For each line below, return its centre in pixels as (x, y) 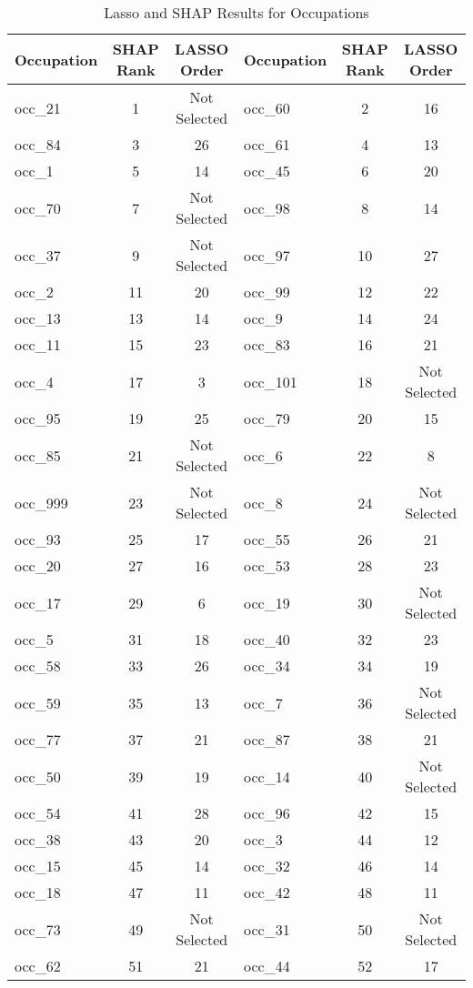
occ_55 (267, 539)
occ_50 (38, 776)
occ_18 (38, 892)
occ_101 (270, 381)
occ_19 (267, 602)
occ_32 (267, 866)
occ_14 (267, 776)
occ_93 (38, 539)
